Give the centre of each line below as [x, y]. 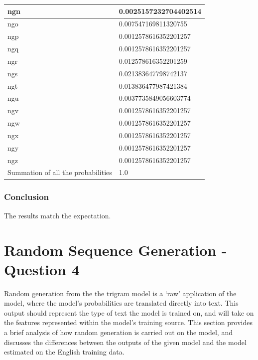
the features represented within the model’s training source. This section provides [128, 322]
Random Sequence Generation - [116, 250]
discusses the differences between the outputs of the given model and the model [125, 342]
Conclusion [26, 197]
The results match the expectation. [58, 215]
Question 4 [42, 269]
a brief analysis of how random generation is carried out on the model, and [118, 332]
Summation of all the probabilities [60, 172]
